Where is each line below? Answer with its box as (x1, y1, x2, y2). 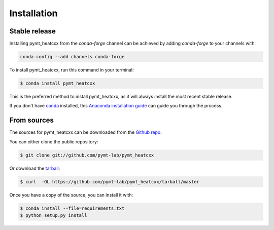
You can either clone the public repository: (9, 138, 98, 144)
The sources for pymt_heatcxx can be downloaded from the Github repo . (9, 129, 162, 135)
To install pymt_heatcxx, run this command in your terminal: (9, 67, 134, 73)
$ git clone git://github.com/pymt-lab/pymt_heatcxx (20, 152, 154, 158)
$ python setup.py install (20, 213, 87, 218)
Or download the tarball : (9, 165, 60, 171)
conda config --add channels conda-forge (20, 54, 125, 60)
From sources (9, 116, 54, 125)
